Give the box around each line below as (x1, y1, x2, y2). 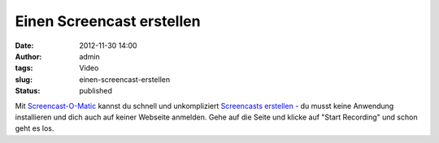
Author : (15, 51, 42, 61)
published (79, 86, 113, 96)
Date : (15, 41, 34, 50)
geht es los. (15, 123, 54, 133)
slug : (15, 74, 33, 84)
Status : (15, 86, 41, 96)
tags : (15, 63, 33, 73)
